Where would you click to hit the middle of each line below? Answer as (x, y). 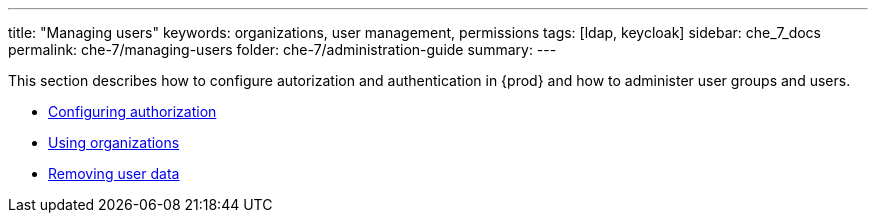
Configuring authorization (132, 111)
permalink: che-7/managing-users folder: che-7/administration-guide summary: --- (282, 49)
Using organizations (114, 142)
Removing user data (114, 173)
